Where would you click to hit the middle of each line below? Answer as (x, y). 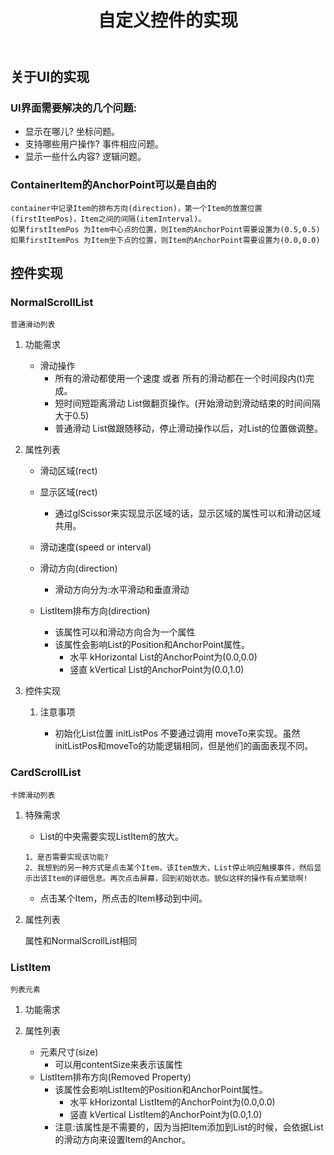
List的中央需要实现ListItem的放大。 (111, 836)
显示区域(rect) (68, 492)
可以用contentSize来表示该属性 (118, 1065)
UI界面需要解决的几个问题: (73, 108)
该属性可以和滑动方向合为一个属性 (125, 632)
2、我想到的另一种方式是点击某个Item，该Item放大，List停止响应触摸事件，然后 (169, 867)
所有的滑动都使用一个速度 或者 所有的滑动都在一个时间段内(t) (180, 378)
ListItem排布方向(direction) (95, 611)
